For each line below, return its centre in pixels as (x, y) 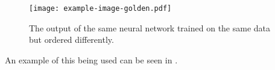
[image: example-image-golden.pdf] (100, 8)
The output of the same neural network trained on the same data (150, 27)
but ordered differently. (71, 40)
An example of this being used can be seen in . (91, 59)
